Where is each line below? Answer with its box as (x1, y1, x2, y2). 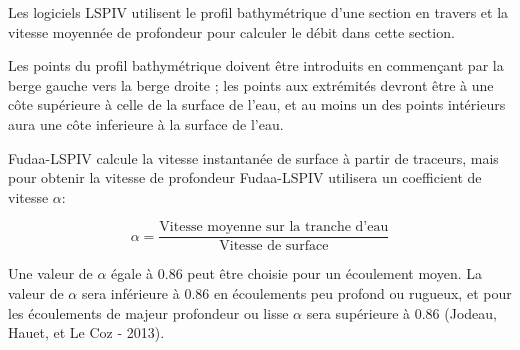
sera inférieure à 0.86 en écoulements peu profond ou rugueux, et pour (81, 283, 512, 303)
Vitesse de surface (219, 239, 329, 254)
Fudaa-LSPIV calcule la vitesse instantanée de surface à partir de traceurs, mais (8, 147, 499, 168)
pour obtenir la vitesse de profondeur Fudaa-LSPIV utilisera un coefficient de (8, 167, 482, 188)
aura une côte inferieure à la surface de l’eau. (8, 113, 284, 134)
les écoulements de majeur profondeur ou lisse (8, 302, 289, 323)
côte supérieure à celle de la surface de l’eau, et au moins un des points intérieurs (8, 94, 506, 115)
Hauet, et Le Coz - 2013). (8, 322, 165, 343)
